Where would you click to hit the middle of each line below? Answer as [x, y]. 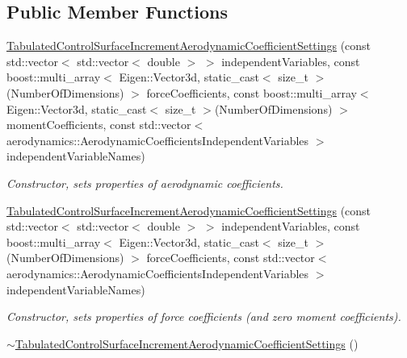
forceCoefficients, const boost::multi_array [252, 92]
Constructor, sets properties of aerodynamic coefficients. [145, 183]
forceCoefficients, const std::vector [231, 258]
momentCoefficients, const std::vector [99, 125]
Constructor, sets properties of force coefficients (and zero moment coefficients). [204, 316]
